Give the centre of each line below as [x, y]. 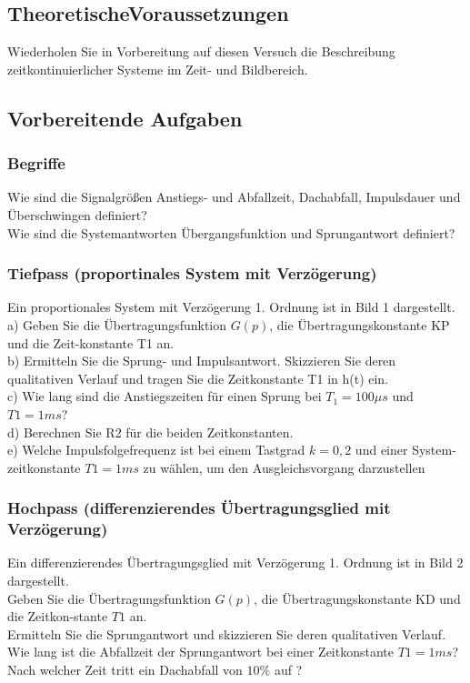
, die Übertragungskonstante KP [360, 324]
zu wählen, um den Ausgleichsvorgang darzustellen [284, 467]
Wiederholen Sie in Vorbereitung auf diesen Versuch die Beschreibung [201, 51]
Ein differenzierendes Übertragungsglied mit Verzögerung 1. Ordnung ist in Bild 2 [235, 562]
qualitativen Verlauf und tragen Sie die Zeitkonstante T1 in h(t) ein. [198, 378]
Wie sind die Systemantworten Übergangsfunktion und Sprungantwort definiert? [231, 232]
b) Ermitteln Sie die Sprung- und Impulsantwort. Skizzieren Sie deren [202, 361]
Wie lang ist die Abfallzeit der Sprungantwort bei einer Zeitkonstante [200, 652]
